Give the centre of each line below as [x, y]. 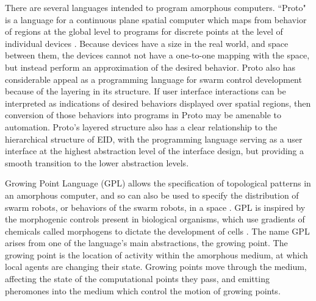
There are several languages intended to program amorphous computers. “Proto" [156, 7]
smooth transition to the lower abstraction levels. [97, 162]
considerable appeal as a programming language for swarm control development [153, 79]
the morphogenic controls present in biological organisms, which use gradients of [155, 219]
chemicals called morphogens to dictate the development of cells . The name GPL [157, 231]
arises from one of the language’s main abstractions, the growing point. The [146, 243]
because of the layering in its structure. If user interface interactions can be [145, 91]
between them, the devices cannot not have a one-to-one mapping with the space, [157, 55]
